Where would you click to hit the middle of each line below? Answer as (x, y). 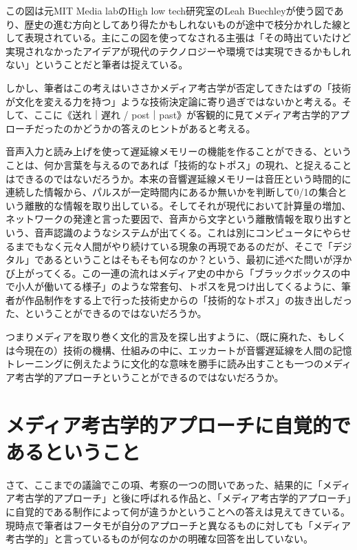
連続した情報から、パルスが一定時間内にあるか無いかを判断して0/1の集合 (172, 192)
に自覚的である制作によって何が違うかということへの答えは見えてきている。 (178, 511)
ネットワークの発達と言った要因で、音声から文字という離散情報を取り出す (174, 219)
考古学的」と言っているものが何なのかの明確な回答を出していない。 (159, 539)
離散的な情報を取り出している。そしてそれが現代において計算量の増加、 (188, 205)
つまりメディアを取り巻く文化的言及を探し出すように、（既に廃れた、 (162, 337)
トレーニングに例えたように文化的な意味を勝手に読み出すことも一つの (164, 364)
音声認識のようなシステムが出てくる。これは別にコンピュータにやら (188, 232)
